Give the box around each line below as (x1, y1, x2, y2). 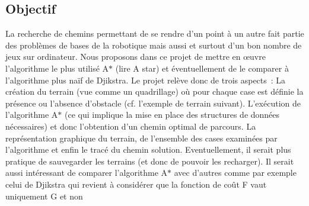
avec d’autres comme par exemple (174, 166, 297, 179)
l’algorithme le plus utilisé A (5, 62, 109, 74)
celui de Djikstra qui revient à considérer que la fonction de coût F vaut (5, 178, 267, 190)
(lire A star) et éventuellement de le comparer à (115, 62, 289, 74)
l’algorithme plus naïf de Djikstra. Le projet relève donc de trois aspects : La (5, 73, 286, 86)
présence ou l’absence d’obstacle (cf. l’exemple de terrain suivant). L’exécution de (5, 96, 301, 109)
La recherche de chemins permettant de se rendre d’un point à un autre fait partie (5, 27, 304, 40)
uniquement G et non (5, 189, 83, 202)
